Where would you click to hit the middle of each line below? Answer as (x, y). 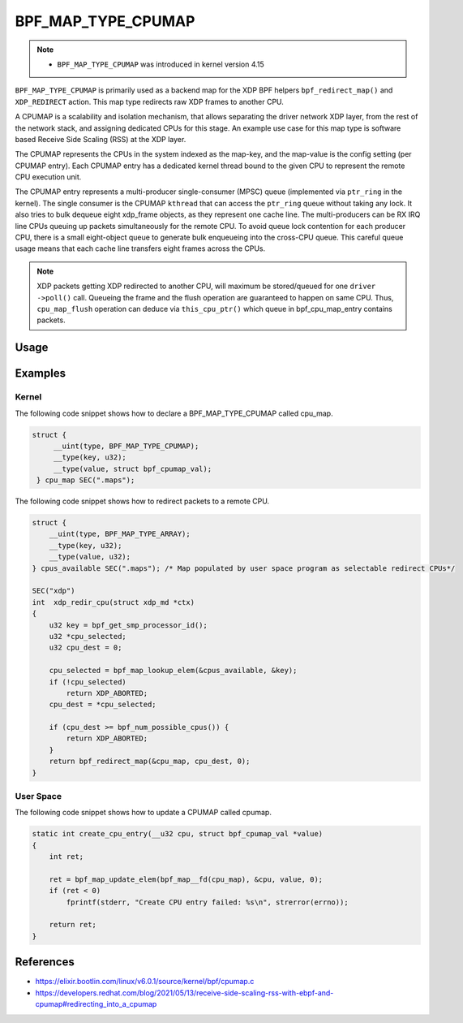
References (45, 962)
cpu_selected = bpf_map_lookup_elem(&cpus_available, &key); (173, 671)
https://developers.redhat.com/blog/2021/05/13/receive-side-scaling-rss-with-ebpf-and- (184, 993)
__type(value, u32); (90, 557)
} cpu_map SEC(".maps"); (86, 480)
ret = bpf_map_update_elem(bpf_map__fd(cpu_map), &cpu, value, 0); (186, 879)
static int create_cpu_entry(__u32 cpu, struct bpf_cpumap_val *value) (178, 834)
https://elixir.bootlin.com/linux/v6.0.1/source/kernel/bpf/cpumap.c (145, 982)
